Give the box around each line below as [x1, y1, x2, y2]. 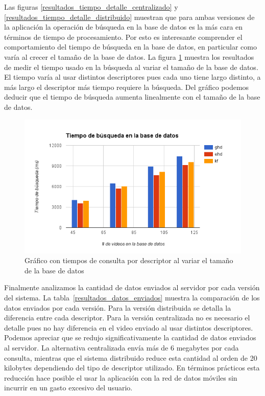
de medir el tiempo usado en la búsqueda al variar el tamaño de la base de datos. [4, 61, 258, 72]
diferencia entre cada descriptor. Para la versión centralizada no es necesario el [4, 312, 250, 323]
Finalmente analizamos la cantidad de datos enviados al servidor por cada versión [4, 282, 260, 293]
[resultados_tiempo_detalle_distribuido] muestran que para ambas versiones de [4, 11, 255, 22]
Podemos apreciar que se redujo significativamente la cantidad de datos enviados [4, 332, 256, 343]
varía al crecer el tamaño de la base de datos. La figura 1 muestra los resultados [4, 51, 254, 62]
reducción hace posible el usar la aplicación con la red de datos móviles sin [4, 372, 237, 383]
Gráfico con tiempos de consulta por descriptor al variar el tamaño [25, 255, 233, 266]
